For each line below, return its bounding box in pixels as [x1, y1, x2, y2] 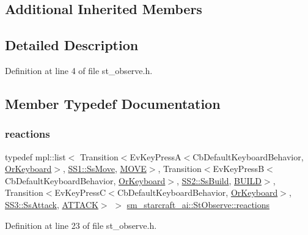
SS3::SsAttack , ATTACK [5, 198, 98, 211]
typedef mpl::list [5, 150, 66, 163]
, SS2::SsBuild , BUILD [177, 174, 262, 187]
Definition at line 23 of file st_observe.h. [5, 218, 157, 231]
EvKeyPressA [130, 150, 182, 163]
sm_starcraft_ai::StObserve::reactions [127, 198, 270, 211]
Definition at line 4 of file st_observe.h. [5, 64, 153, 76]
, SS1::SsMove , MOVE [62, 162, 147, 175]
